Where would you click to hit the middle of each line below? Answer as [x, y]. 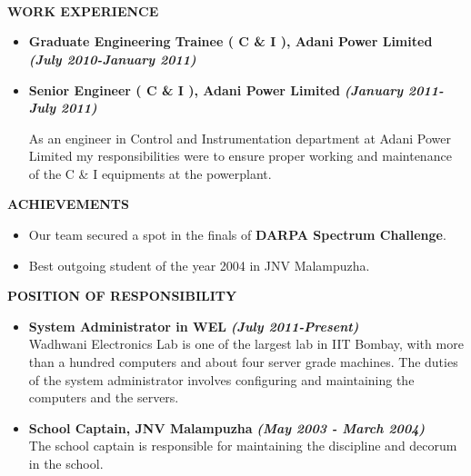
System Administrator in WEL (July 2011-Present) [194, 326]
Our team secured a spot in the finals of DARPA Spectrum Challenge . [237, 235]
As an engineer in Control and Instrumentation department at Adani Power [240, 138]
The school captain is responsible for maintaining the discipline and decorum [243, 446]
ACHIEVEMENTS [69, 204]
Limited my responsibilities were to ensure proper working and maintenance [240, 156]
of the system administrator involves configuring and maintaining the [221, 379]
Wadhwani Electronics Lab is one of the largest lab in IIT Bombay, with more [246, 344]
